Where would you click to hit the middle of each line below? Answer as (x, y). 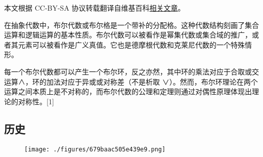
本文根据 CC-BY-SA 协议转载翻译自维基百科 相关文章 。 (95, 8)
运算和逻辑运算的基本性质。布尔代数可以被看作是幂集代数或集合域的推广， (128, 35)
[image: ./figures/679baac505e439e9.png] (95, 149)
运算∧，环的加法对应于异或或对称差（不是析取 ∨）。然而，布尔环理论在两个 (131, 81)
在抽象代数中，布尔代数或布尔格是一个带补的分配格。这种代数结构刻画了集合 (131, 25)
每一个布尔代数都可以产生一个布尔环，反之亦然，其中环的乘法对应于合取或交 (131, 71)
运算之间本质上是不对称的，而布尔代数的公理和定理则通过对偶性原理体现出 (128, 91)
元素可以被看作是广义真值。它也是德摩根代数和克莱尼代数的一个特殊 (131, 44)
